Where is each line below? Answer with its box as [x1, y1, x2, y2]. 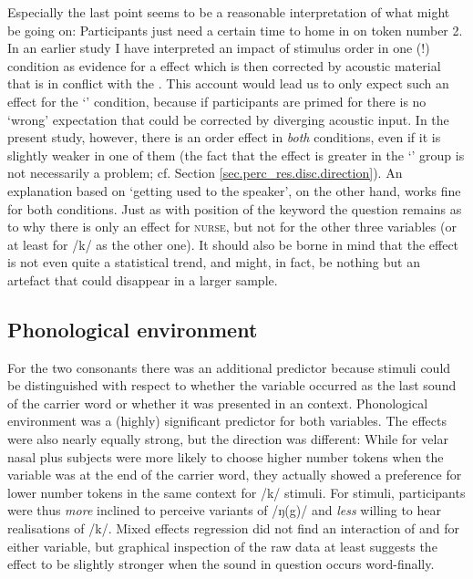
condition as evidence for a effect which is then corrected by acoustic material [7, 56, 441, 75]
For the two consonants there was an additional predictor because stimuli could [7, 357, 451, 377]
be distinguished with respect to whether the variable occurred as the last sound [7, 376, 457, 395]
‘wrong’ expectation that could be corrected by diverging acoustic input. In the [7, 109, 449, 129]
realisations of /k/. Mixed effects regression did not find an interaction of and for [7, 519, 460, 538]
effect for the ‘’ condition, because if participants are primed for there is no [7, 91, 427, 110]
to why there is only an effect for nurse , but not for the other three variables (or [7, 217, 457, 236]
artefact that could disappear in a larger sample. [7, 270, 278, 289]
